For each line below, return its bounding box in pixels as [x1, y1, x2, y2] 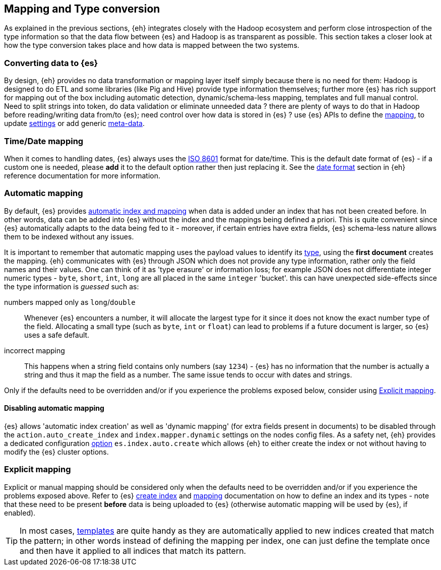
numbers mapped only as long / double [4, 297, 136, 306]
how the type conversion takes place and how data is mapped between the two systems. [4, 41, 299, 50]
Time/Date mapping [4, 136, 84, 146]
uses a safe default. [24, 330, 90, 339]
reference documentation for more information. [4, 171, 161, 180]
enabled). [4, 508, 36, 517]
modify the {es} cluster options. [4, 447, 109, 456]
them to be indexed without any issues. [4, 232, 134, 241]
